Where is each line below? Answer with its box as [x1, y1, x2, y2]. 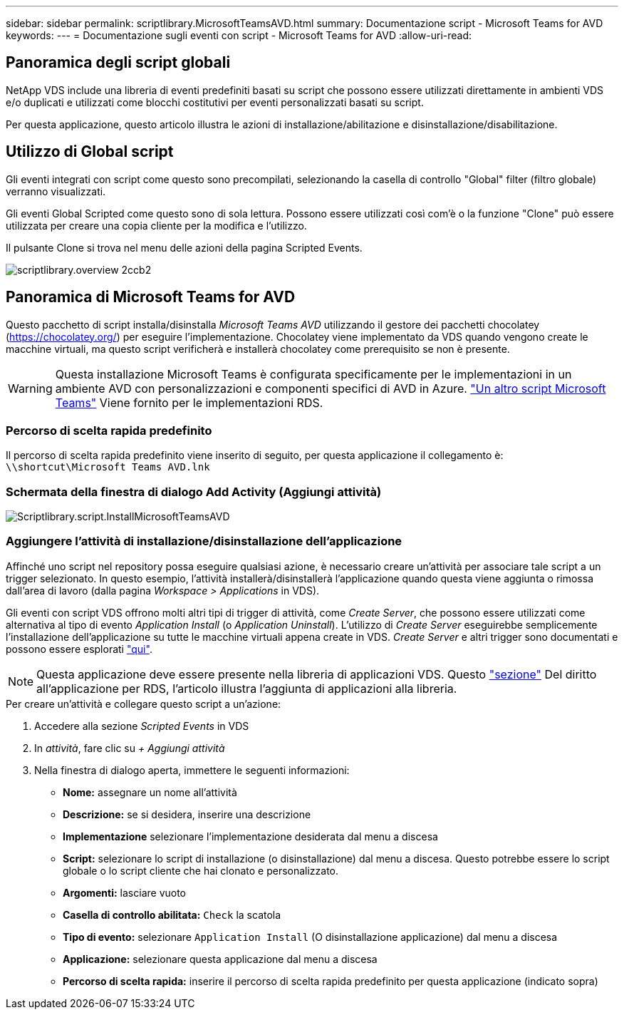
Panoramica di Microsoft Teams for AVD [6, 288, 296, 306]
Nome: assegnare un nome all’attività [63, 785, 237, 798]
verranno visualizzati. [6, 185, 106, 197]
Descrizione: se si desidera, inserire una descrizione [63, 808, 311, 820]
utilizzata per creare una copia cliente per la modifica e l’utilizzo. [6, 219, 307, 232]
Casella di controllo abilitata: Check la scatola [63, 908, 281, 921]
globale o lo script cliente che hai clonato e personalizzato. [63, 864, 339, 877]
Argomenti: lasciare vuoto [63, 886, 187, 899]
